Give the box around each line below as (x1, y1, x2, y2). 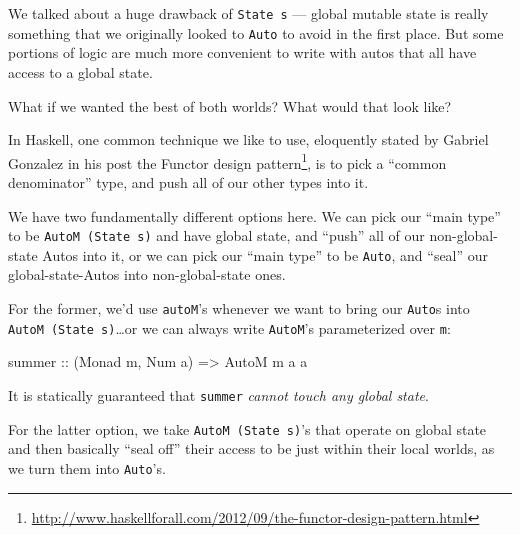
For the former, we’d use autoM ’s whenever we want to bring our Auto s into (8, 298, 470, 319)
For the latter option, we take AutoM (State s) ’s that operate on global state (8, 418, 487, 439)
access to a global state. (8, 61, 153, 82)
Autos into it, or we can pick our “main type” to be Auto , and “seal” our (42, 244, 489, 265)
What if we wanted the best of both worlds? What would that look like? (8, 95, 452, 116)
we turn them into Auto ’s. (8, 457, 166, 478)
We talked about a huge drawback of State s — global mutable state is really (8, 3, 489, 23)
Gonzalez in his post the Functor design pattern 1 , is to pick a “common (8, 149, 447, 173)
